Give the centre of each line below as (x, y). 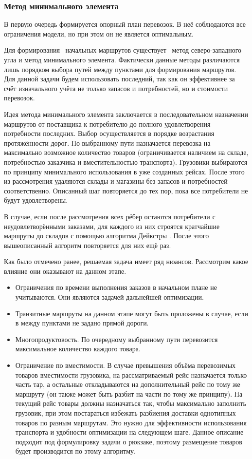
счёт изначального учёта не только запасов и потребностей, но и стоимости (116, 88)
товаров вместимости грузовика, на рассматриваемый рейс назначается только (131, 374)
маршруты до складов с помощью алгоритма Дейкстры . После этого (107, 236)
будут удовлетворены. (36, 200)
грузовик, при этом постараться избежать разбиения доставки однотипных (126, 413)
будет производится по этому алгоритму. (75, 451)
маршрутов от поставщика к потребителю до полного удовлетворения (107, 124)
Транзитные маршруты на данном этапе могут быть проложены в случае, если (132, 313)
